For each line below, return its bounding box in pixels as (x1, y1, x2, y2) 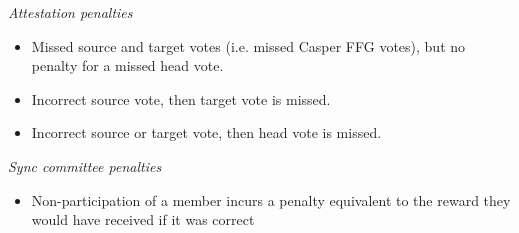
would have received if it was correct (31, 209, 255, 230)
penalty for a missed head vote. (31, 55, 224, 76)
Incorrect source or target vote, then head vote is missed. (31, 122, 382, 143)
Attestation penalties (8, 2, 133, 22)
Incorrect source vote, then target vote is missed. (31, 88, 331, 109)
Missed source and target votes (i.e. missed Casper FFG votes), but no (31, 35, 466, 56)
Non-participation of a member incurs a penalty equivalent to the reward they (31, 189, 511, 210)
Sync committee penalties (8, 155, 162, 176)
